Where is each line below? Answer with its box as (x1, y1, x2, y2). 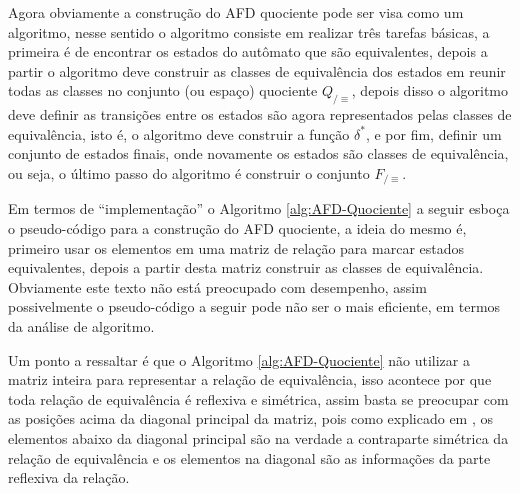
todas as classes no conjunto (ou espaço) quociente (8, 80, 318, 101)
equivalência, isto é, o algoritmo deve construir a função (8, 123, 350, 144)
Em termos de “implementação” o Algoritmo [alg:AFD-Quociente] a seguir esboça (8, 198, 510, 219)
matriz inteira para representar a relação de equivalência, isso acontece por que (8, 369, 492, 390)
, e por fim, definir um (365, 123, 502, 144)
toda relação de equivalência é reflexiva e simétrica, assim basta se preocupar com (8, 388, 509, 409)
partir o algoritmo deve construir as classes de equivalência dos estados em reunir (8, 60, 506, 81)
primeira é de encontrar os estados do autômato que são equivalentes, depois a (8, 41, 488, 62)
